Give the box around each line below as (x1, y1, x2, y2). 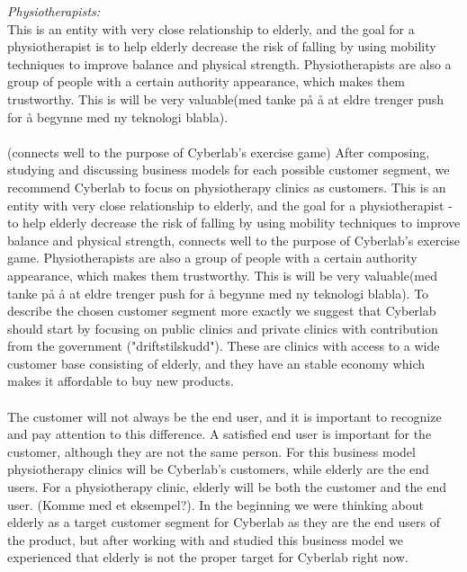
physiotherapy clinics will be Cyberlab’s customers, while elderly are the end (7, 460, 429, 478)
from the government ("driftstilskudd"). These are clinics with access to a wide (7, 336, 440, 355)
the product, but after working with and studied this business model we (7, 530, 403, 549)
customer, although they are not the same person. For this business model (7, 442, 416, 460)
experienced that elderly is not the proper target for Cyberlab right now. (7, 548, 409, 567)
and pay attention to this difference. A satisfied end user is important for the (7, 425, 432, 443)
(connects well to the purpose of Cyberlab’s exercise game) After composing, (7, 142, 430, 161)
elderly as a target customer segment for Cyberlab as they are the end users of (7, 513, 440, 532)
